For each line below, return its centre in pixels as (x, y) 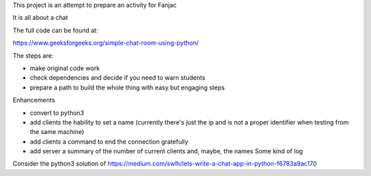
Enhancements (34, 100)
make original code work (65, 68)
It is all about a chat (40, 18)
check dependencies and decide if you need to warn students (117, 78)
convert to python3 (57, 113)
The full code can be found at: (56, 30)
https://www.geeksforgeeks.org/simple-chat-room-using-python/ (106, 43)
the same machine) (57, 132)
